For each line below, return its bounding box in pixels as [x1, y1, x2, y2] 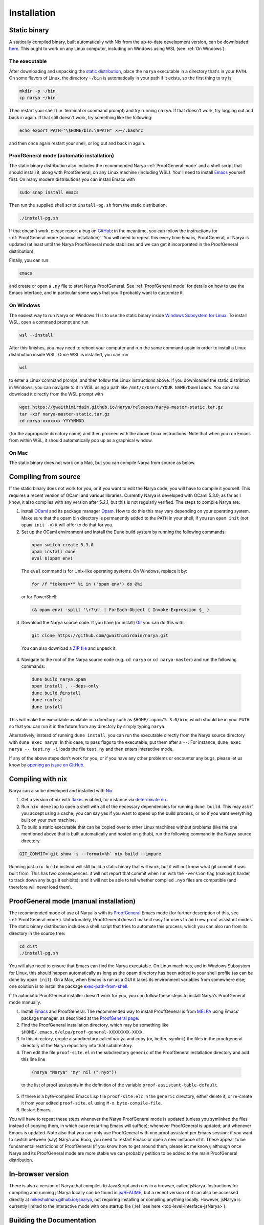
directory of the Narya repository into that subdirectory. [21, 1043, 133, 1049]
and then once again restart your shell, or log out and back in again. [9, 140, 146, 146]
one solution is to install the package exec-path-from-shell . [9, 983, 129, 989]
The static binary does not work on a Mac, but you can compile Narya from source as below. [9, 460, 196, 465]
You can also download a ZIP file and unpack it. [21, 645, 117, 651]
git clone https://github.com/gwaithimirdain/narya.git [31, 633, 169, 638]
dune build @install [31, 690, 81, 696]
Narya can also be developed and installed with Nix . [9, 787, 114, 793]
